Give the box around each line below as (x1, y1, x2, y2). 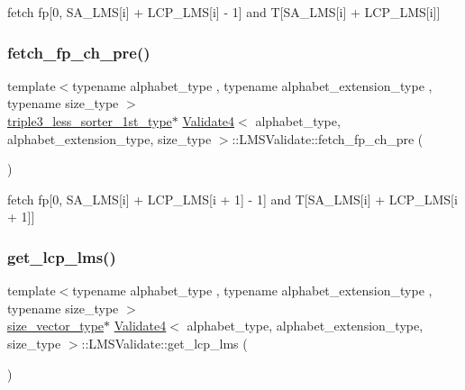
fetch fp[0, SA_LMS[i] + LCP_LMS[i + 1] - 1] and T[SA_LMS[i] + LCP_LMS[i (7, 189, 458, 208)
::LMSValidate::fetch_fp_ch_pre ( (232, 129, 424, 148)
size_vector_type (7, 316, 105, 335)
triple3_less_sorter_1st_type (7, 112, 172, 130)
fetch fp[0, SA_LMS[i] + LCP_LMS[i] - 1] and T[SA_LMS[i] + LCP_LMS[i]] (7, 3, 441, 21)
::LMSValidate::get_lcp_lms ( (81, 333, 248, 352)
